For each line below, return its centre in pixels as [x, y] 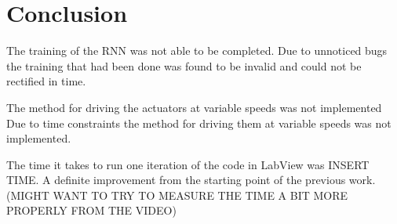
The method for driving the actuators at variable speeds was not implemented [194, 107]
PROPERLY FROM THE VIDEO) [91, 210]
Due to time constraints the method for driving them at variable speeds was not [199, 123]
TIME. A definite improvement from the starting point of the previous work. [191, 180]
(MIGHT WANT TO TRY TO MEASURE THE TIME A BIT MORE [177, 195]
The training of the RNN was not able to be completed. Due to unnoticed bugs [197, 51]
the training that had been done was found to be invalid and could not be [184, 65]
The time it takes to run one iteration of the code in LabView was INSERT [188, 164]
